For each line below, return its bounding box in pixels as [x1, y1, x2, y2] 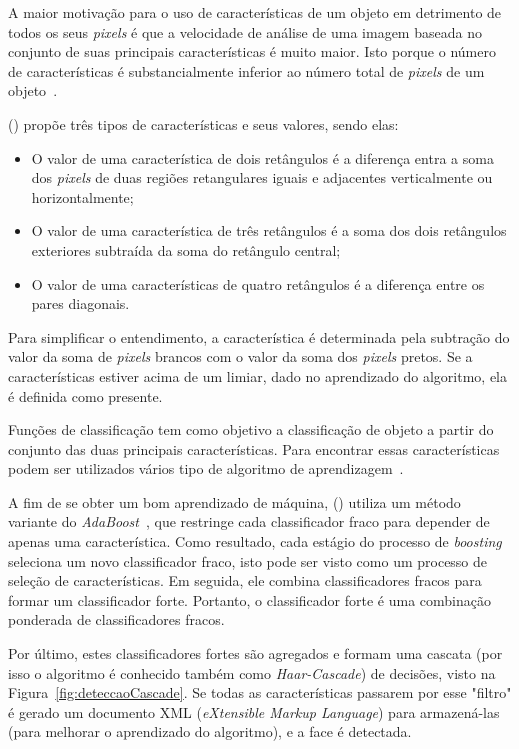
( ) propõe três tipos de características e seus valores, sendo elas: [8, 113, 399, 134]
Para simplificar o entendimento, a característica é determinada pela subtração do [8, 326, 510, 347]
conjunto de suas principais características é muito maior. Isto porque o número [8, 41, 496, 62]
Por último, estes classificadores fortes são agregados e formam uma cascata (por [8, 643, 503, 664]
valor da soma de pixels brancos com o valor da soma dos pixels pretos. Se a [8, 346, 473, 367]
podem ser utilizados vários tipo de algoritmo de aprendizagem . [8, 458, 404, 479]
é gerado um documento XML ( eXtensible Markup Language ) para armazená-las [8, 701, 500, 722]
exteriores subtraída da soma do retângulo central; [31, 239, 341, 260]
